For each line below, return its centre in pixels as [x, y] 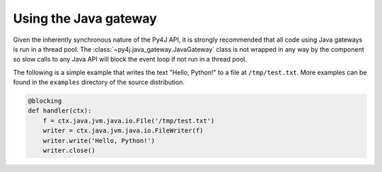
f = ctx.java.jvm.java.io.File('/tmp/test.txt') [129, 121]
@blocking [45, 101]
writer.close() [69, 151]
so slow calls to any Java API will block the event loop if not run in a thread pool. [130, 59]
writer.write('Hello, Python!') [99, 141]
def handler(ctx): [60, 111]
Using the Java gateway [85, 18]
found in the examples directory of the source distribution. [99, 82]
